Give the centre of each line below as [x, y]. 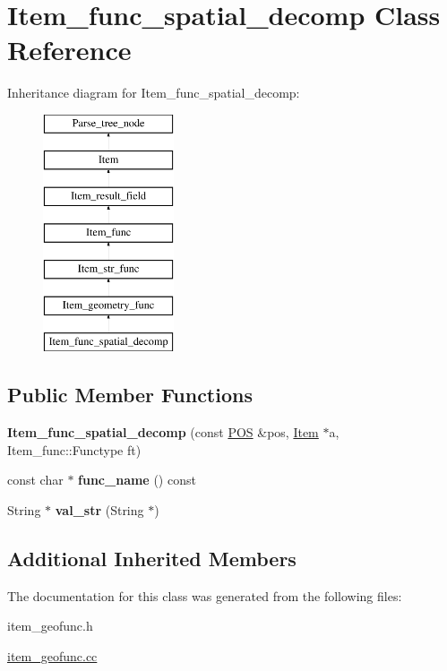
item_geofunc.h [50, 626]
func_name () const [137, 480]
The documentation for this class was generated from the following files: [205, 595]
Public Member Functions [130, 395]
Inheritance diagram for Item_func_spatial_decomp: [154, 93]
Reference [69, 50]
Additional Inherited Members [152, 559]
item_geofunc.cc [52, 656]
